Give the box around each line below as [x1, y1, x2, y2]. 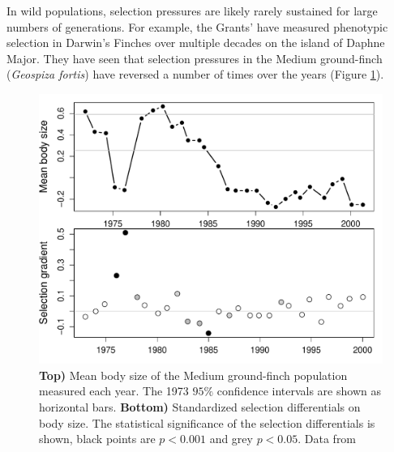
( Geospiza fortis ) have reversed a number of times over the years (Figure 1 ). [6, 66, 384, 83]
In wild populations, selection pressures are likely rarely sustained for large [6, 2, 378, 19]
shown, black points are [39, 430, 156, 447]
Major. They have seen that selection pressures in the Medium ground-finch [6, 49, 383, 66]
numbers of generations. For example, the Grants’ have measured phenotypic [6, 18, 388, 35]
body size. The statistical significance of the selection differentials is [39, 414, 375, 431]
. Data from [298, 430, 357, 447]
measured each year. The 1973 [39, 382, 189, 399]
